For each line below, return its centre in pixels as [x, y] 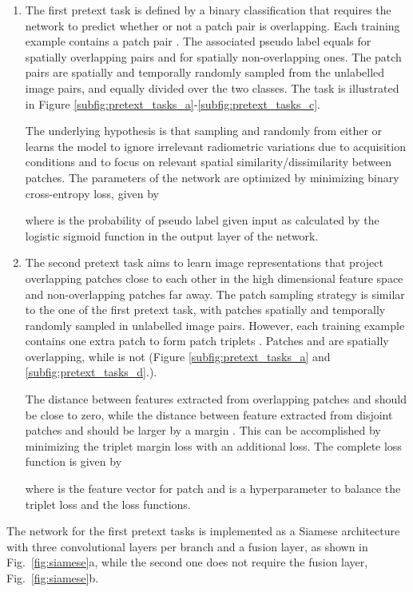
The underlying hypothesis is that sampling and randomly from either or [204, 131]
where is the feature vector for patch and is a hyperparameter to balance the [213, 489]
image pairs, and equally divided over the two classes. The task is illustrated [212, 87]
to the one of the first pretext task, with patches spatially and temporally [205, 310]
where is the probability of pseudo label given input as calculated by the [202, 220]
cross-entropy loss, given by [92, 193]
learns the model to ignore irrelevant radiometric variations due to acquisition [215, 146]
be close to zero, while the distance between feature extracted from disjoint [209, 414]
